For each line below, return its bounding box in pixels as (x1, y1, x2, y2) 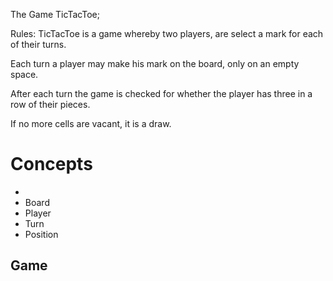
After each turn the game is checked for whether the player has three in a (10, 88, 313, 99)
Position (24, 228, 59, 240)
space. (10, 69, 39, 80)
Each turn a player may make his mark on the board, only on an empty (10, 58, 300, 69)
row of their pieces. (10, 99, 91, 110)
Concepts (10, 153, 93, 176)
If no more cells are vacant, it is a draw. (10, 118, 172, 129)
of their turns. (10, 39, 67, 50)
